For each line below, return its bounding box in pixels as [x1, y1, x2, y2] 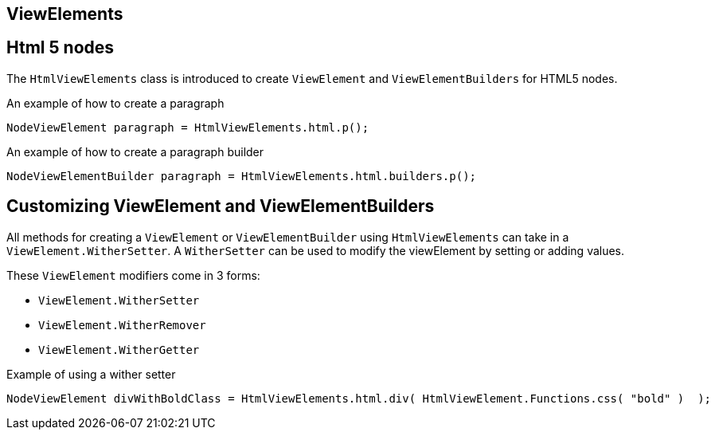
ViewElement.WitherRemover [38, 318, 206, 332]
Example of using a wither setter [6, 367, 176, 381]
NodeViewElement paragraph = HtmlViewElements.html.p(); [6, 120, 369, 134]
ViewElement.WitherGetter [38, 343, 200, 356]
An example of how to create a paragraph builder [6, 144, 264, 159]
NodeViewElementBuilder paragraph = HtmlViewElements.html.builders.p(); [6, 169, 477, 183]
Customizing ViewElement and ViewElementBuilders [6, 196, 435, 217]
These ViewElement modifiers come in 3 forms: [6, 268, 260, 282]
